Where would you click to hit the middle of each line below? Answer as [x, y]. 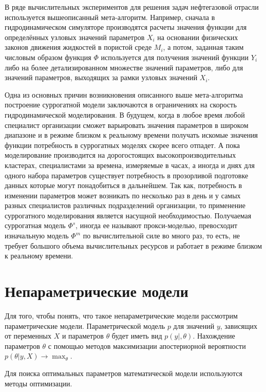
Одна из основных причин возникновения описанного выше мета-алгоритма [124, 94]
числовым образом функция [48, 57]
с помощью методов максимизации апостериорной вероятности [147, 346]
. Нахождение [214, 336]
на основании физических [198, 37]
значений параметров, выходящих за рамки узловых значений [101, 77]
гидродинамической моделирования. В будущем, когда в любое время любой [125, 114]
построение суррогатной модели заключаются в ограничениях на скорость [121, 105]
